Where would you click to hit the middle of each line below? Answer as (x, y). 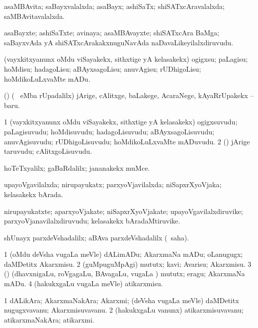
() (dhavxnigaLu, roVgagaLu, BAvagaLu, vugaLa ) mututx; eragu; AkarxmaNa (125, 273)
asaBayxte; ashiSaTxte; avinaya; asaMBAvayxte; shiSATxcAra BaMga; (112, 33)
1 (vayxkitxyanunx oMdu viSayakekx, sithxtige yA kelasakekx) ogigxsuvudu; (121, 122)
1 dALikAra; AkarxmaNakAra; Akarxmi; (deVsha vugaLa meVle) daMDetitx (122, 300)
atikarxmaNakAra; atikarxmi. (49, 319)
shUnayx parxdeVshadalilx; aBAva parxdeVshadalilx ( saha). (97, 237)
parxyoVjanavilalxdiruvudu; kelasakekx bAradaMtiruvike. (92, 221)
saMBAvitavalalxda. (35, 16)
